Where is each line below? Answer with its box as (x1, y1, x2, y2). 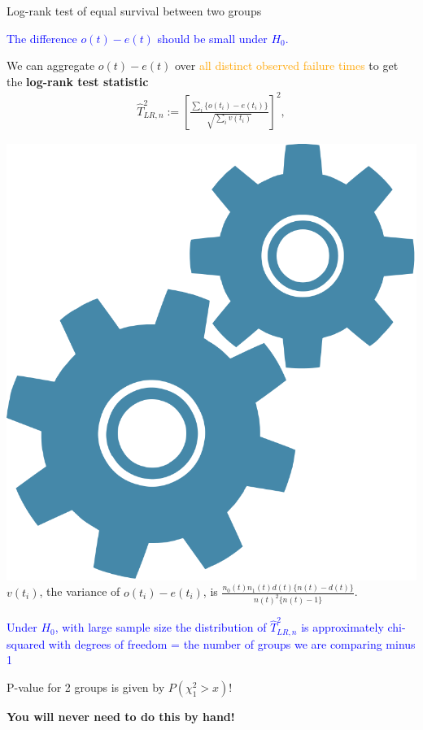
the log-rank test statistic (7, 72, 149, 89)
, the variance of (39, 583, 120, 600)
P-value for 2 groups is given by (7, 678, 165, 695)
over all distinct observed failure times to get (174, 57, 399, 74)
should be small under (157, 29, 268, 46)
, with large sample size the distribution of (55, 619, 267, 636)
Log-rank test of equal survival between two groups (7, 2, 262, 19)
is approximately (301, 619, 384, 636)
